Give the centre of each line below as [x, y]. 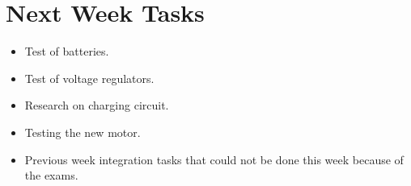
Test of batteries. [67, 51]
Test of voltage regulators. [89, 78]
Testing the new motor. [83, 132]
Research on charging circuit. [97, 105]
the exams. [51, 175]
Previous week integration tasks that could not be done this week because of [214, 159]
